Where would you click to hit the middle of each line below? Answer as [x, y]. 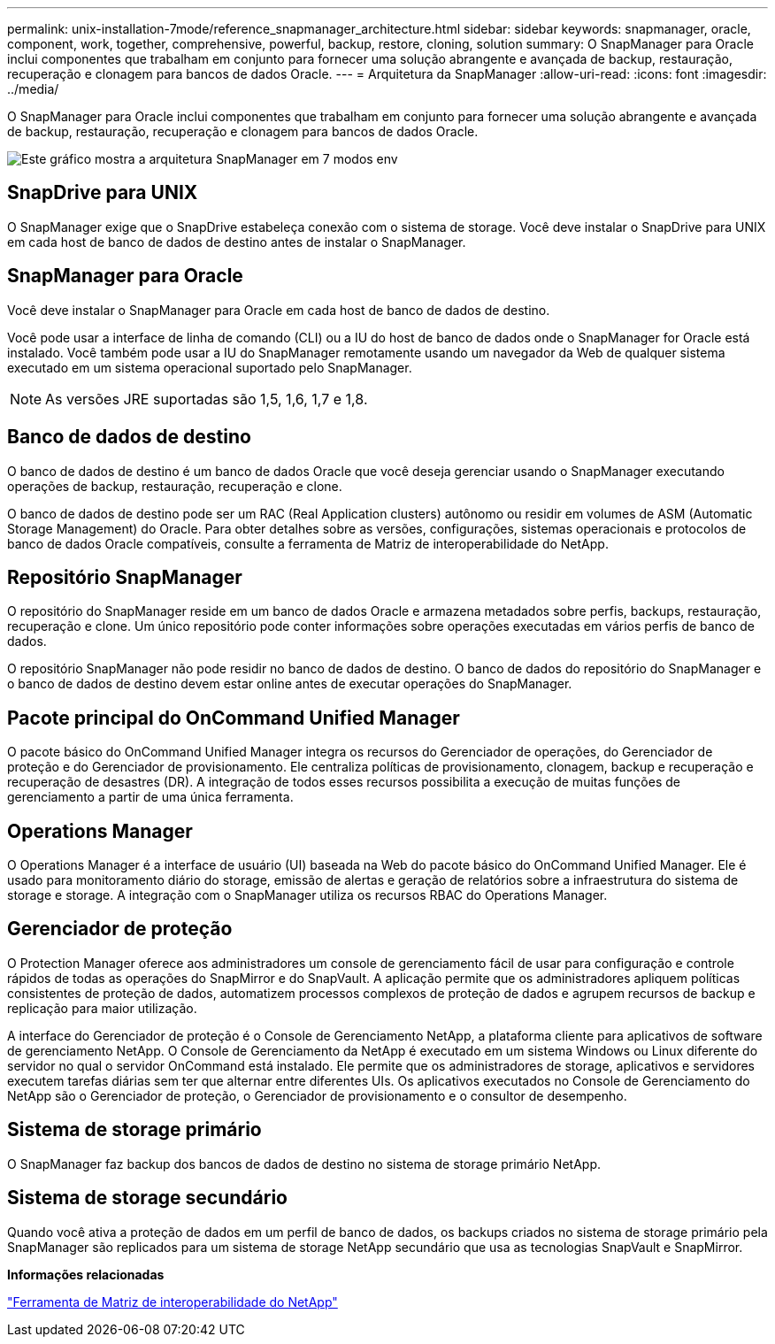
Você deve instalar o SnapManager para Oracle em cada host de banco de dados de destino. [279, 310]
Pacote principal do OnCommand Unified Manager [234, 718]
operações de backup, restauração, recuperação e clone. [175, 486]
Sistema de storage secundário [147, 1198]
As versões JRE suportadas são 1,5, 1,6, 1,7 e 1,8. [207, 399]
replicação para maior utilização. [102, 1008]
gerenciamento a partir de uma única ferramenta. [150, 797]
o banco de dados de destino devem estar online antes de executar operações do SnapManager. [290, 684]
